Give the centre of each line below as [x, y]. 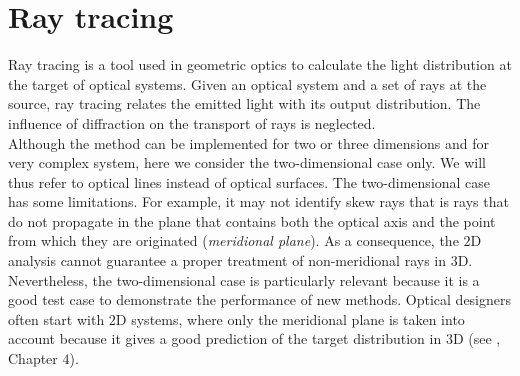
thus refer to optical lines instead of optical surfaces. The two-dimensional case [249, 181]
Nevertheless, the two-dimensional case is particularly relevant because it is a [244, 279]
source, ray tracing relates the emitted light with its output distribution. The [244, 103]
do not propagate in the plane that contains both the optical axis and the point [252, 220]
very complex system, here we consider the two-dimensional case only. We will [247, 162]
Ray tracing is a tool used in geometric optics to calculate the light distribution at [260, 64]
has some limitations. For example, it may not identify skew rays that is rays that [258, 201]
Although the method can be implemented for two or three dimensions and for [248, 142]
